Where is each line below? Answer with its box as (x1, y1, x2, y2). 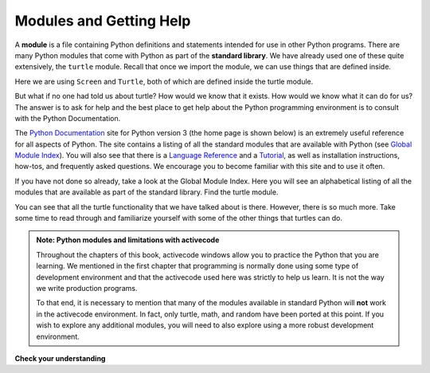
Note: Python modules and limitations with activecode (36, 235, 220, 245)
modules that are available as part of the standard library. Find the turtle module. (14, 187, 279, 197)
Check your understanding (14, 353, 106, 363)
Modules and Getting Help (14, 12, 191, 29)
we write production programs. (36, 283, 138, 293)
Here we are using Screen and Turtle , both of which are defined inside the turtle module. (14, 77, 314, 86)
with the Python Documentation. (14, 113, 121, 123)
